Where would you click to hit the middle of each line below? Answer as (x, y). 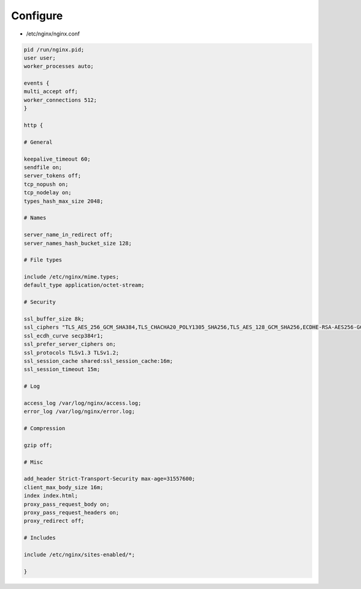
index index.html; (51, 496)
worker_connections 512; (60, 100)
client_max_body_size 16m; (63, 487)
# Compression (45, 428)
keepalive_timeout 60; (57, 159)
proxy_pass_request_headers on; (72, 513)
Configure (37, 16)
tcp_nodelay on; (48, 193)
